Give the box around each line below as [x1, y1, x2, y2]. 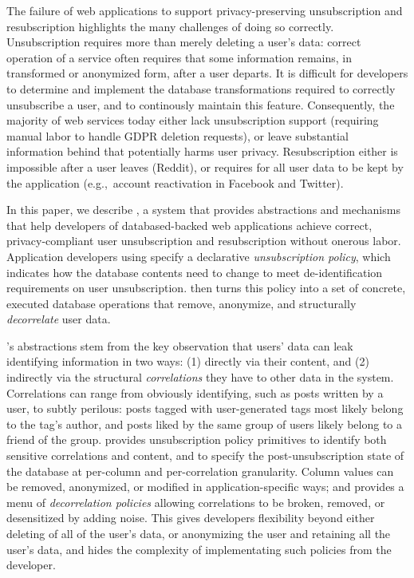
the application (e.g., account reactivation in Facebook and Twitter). [6, 174, 344, 191]
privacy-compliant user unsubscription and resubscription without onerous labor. [6, 232, 401, 249]
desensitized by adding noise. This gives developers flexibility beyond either [6, 509, 375, 526]
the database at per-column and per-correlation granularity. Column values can [6, 462, 394, 479]
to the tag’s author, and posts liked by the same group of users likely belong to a [6, 415, 403, 432]
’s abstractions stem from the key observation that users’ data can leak [6, 337, 353, 354]
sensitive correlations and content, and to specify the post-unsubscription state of [6, 447, 404, 464]
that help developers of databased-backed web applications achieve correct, [6, 216, 373, 233]
